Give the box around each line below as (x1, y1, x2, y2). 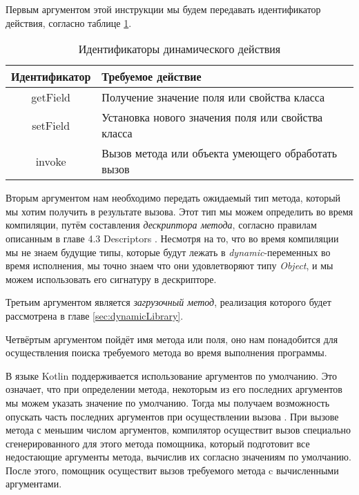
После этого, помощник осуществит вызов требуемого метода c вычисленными (6, 463, 339, 477)
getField (31, 89, 71, 106)
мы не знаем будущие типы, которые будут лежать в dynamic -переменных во (6, 244, 331, 259)
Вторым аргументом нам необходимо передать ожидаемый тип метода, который (6, 191, 341, 205)
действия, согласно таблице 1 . (6, 15, 132, 30)
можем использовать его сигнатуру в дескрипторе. (6, 271, 217, 286)
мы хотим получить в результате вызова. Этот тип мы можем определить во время (6, 204, 353, 218)
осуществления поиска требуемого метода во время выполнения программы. (6, 345, 327, 360)
